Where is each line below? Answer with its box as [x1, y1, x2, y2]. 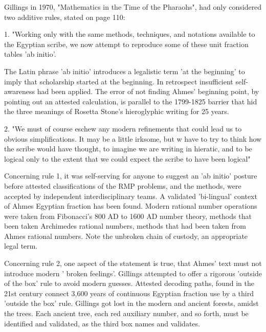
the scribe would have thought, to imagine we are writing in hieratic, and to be [4, 143, 252, 154]
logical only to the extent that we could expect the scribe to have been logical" [4, 153, 251, 164]
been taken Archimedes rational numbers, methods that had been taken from [4, 220, 246, 231]
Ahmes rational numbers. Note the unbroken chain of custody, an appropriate [4, 230, 248, 241]
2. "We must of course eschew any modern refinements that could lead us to [4, 123, 242, 134]
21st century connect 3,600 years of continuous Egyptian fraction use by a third [4, 287, 254, 298]
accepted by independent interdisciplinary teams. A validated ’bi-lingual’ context [4, 190, 257, 201]
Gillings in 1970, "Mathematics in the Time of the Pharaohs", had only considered [4, 2, 262, 12]
